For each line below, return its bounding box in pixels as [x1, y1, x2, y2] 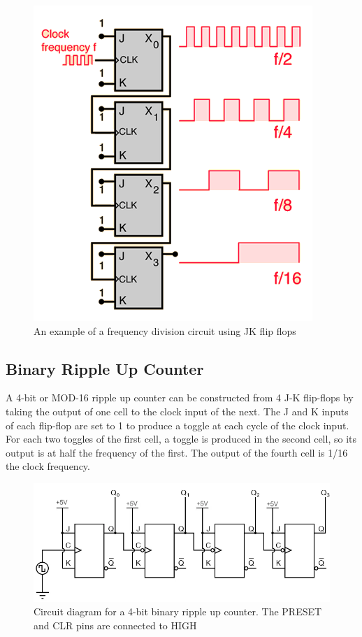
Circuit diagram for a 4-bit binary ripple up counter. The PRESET [34, 604, 322, 619]
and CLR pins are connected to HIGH [34, 617, 197, 632]
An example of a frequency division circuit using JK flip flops [34, 323, 296, 338]
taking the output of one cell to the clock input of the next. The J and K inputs [6, 403, 349, 418]
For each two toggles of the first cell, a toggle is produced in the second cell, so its [6, 431, 356, 446]
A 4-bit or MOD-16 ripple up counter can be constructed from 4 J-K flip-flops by [6, 390, 354, 405]
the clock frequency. [6, 459, 90, 473]
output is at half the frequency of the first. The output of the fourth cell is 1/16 [6, 445, 348, 459]
